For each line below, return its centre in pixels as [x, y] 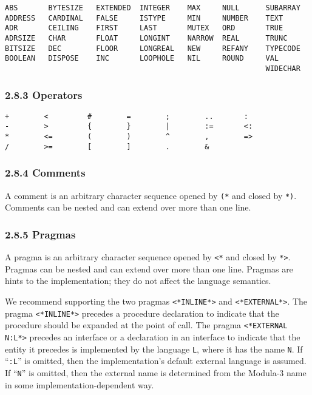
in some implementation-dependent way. [80, 384]
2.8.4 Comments [45, 173]
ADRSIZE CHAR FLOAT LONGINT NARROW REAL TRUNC [146, 38]
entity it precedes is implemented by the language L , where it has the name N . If [154, 349]
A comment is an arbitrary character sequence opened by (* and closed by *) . [151, 195]
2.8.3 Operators [44, 94]
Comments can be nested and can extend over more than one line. [128, 207]
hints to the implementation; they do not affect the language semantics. [138, 281]
